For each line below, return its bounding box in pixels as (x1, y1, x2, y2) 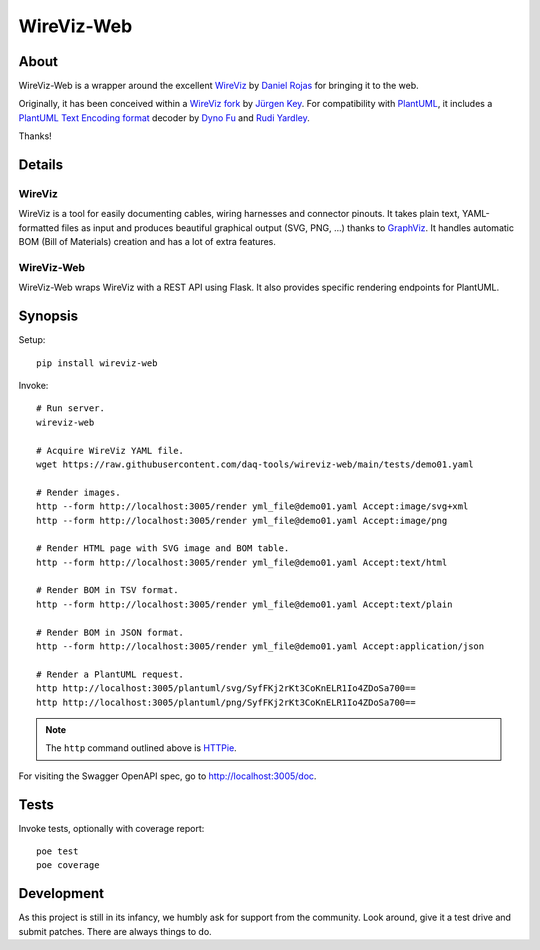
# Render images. (36, 486, 121, 498)
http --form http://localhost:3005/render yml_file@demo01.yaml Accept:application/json (36, 641, 485, 652)
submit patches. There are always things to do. (18, 925, 212, 937)
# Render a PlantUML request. (36, 668, 185, 680)
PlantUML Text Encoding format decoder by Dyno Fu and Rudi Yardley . (18, 111, 310, 124)
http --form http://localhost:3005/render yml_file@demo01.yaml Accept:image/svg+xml (36, 501, 469, 512)
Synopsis (18, 308, 79, 325)
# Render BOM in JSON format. (36, 626, 185, 638)
